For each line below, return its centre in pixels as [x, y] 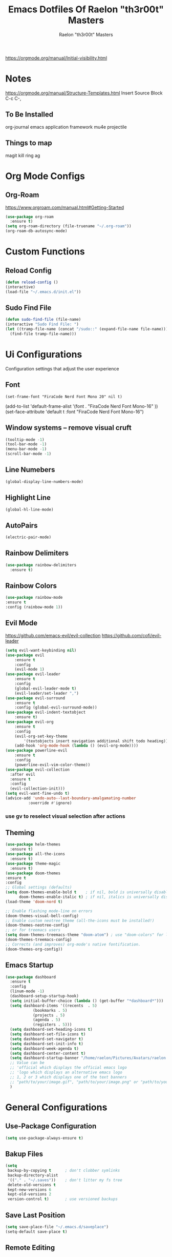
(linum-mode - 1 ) [27, 991]
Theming [20, 833]
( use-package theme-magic [33, 863]
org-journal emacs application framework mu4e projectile [66, 127]
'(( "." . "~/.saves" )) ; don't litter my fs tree [65, 1180]
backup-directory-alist [33, 1175]
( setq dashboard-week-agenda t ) [45, 1048]
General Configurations [56, 1107]
